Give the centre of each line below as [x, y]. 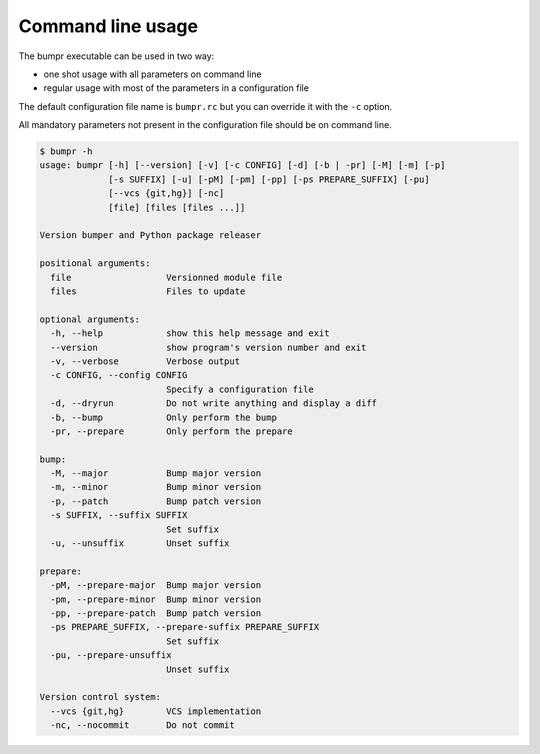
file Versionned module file [166, 277]
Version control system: [100, 697]
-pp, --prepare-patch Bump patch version [156, 613]
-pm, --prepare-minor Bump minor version [156, 599]
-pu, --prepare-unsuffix [111, 655]
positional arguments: [95, 263]
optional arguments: [89, 319]
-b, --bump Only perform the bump [163, 417]
